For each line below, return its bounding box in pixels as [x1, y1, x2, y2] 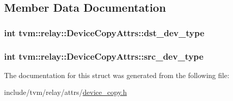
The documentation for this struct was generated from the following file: [4, 69, 229, 80]
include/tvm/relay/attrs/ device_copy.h [4, 87, 127, 97]
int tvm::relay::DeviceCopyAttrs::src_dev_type [4, 49, 203, 62]
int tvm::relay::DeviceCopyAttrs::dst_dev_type [4, 26, 205, 39]
